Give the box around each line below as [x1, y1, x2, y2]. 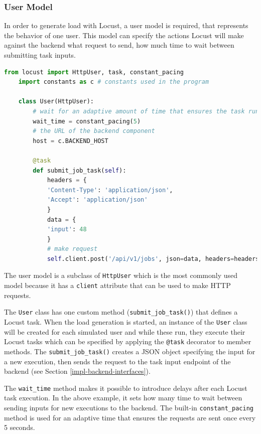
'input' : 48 [47, 226, 87, 233]
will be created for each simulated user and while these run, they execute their [4, 326, 245, 337]
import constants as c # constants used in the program [18, 78, 209, 86]
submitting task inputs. [4, 50, 76, 60]
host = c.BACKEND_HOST [33, 137, 108, 144]
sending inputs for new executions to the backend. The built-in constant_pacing [4, 402, 253, 413]
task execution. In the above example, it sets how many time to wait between [4, 392, 242, 403]
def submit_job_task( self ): [33, 167, 126, 174]
